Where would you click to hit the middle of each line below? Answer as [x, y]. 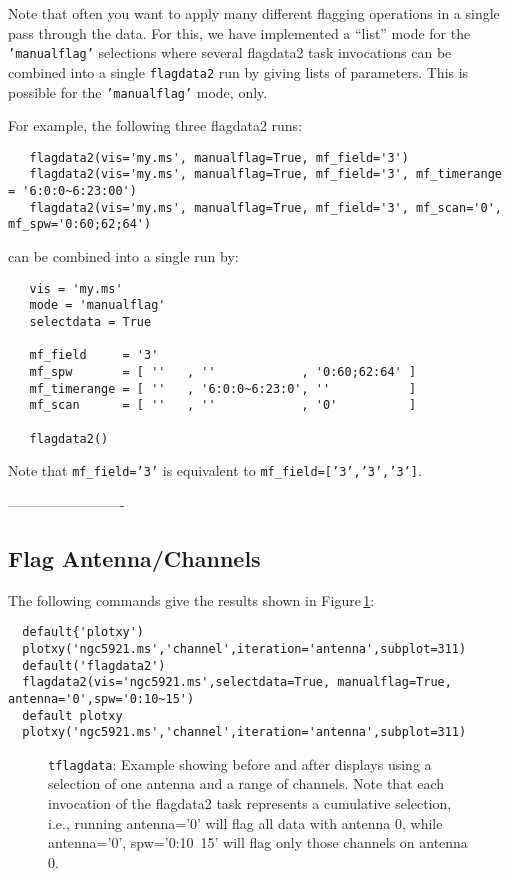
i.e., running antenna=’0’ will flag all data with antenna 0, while [245, 822]
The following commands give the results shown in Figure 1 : [191, 599]
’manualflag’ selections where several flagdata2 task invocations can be [230, 52]
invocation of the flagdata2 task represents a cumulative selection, [250, 803]
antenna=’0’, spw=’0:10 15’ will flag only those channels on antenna [258, 842]
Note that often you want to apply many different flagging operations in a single [254, 13]
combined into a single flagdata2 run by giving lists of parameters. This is [238, 71]
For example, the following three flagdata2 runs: [155, 125]
